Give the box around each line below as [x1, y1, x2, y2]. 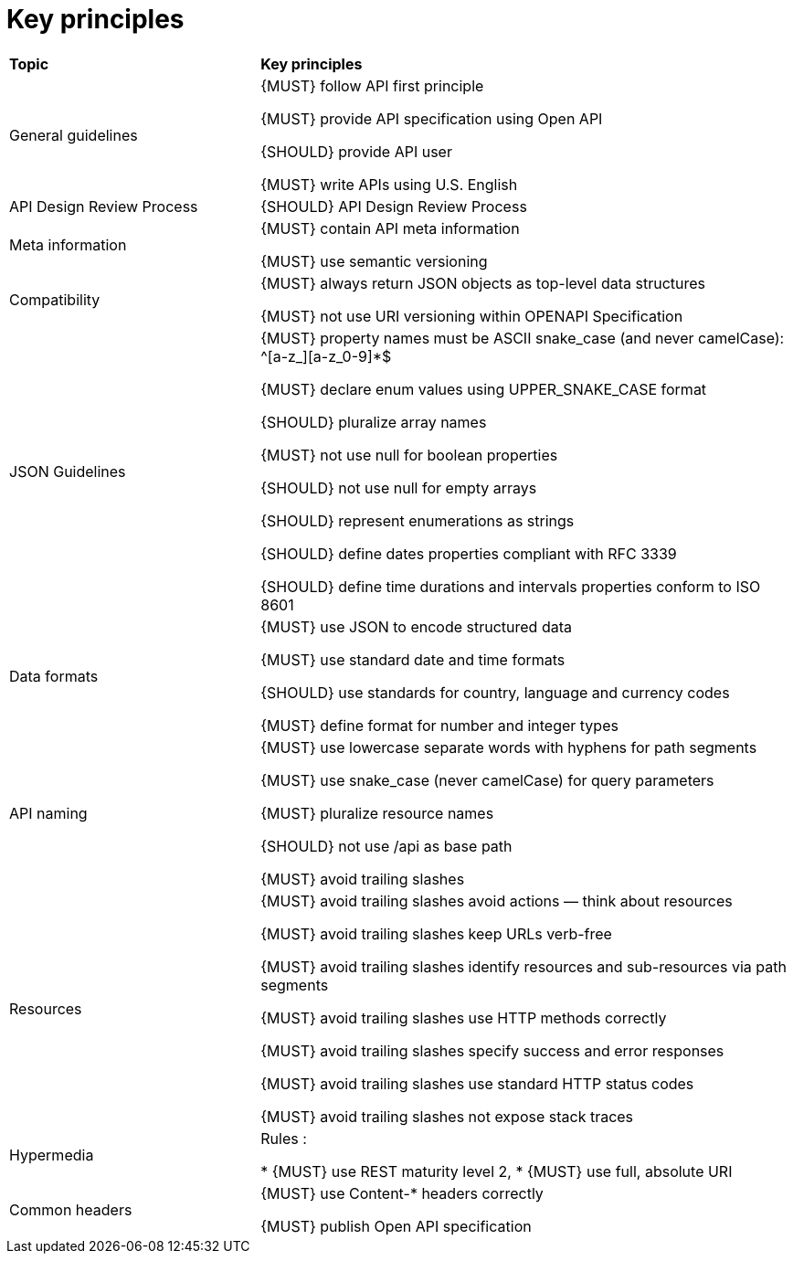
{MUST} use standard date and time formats [260, 650, 566, 669]
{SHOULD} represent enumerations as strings [260, 511, 575, 530]
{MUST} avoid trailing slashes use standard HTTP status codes [260, 1074, 694, 1093]
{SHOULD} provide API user [260, 142, 452, 161]
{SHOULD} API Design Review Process [260, 196, 527, 216]
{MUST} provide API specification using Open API [260, 109, 603, 128]
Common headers [9, 1200, 132, 1219]
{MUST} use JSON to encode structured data [260, 617, 572, 636]
